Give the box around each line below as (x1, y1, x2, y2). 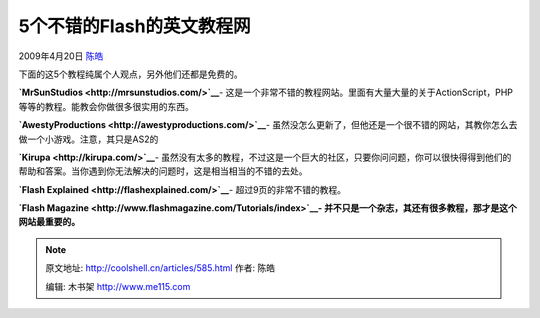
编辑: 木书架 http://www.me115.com (45, 280, 191, 292)
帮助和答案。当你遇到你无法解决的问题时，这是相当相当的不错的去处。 (18, 165, 308, 177)
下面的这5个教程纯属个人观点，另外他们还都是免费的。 (18, 68, 244, 80)
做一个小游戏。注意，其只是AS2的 (18, 133, 159, 145)
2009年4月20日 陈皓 (18, 50, 104, 62)
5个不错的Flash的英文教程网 (18, 15, 251, 37)
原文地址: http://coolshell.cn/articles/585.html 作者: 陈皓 (45, 262, 275, 274)
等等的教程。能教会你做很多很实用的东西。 (18, 100, 194, 112)
